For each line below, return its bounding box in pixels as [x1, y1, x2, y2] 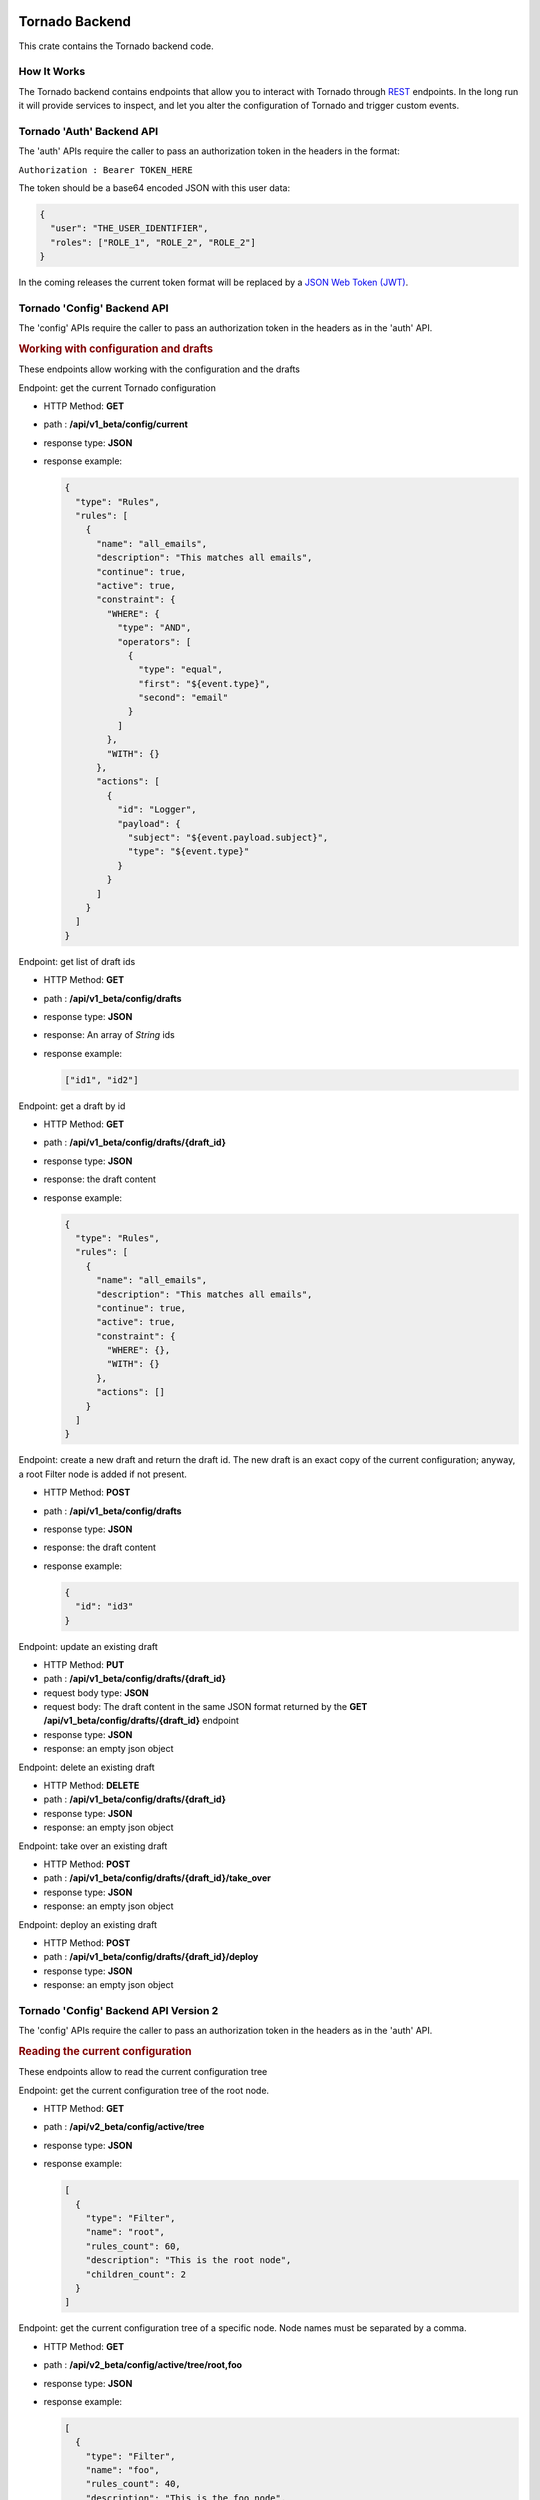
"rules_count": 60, [85, 2240, 182, 2252]
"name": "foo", [85, 2465, 160, 2476]
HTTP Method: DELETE [43, 1780, 140, 1792]
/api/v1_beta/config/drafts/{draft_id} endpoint [43, 1715, 240, 1727]
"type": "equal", [138, 664, 224, 675]
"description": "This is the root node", [85, 2255, 292, 2266]
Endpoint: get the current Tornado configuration [18, 381, 217, 394]
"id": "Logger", [116, 804, 197, 815]
